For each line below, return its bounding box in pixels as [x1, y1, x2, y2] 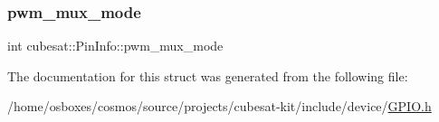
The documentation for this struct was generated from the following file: [7, 66, 408, 85]
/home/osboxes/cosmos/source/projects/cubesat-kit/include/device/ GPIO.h [7, 97, 432, 116]
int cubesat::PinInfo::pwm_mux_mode [7, 36, 224, 55]
